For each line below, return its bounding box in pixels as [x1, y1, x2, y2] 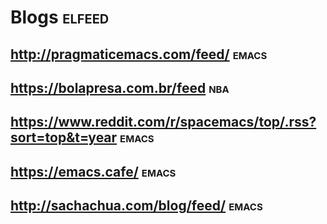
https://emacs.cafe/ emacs [10, 163, 177, 180]
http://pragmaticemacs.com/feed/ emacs [10, 46, 268, 63]
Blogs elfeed [10, 6, 110, 29]
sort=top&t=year [10, 129, 118, 146]
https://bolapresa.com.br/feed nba [10, 79, 230, 96]
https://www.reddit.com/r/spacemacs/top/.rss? [10, 114, 317, 131]
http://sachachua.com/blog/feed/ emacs [10, 197, 263, 215]
